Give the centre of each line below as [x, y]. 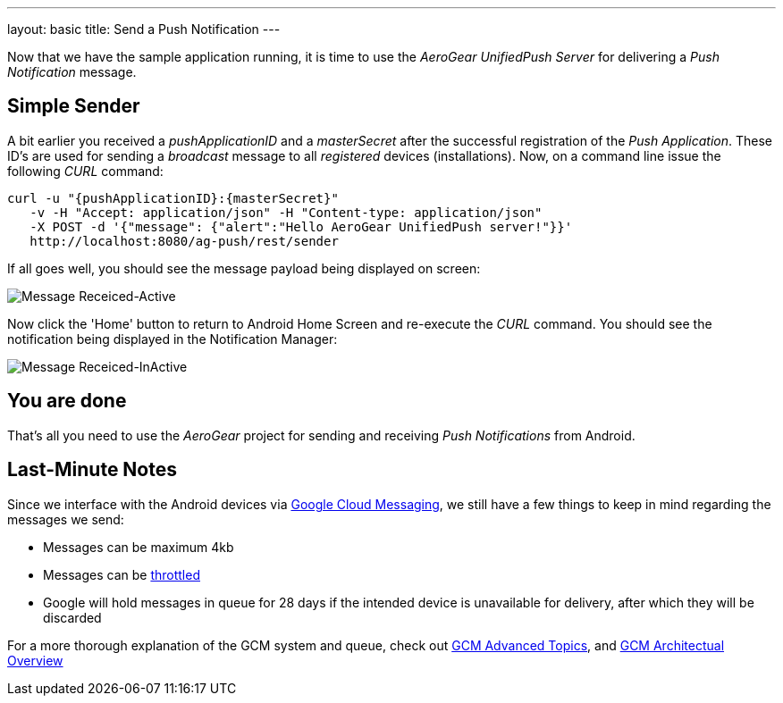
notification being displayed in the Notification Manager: [173, 339]
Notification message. [72, 72]
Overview [35, 660]
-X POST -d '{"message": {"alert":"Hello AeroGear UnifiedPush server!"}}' [301, 226]
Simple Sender [74, 106]
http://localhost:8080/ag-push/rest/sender [184, 241]
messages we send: [66, 519]
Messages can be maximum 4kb [139, 547]
